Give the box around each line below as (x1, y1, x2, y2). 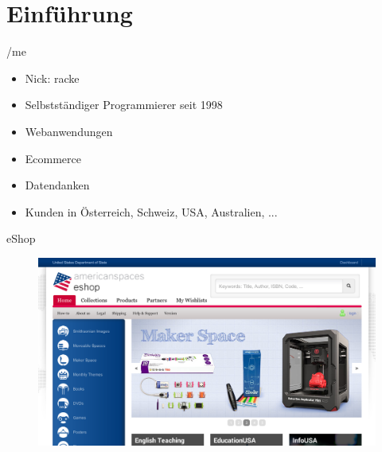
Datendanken (25, 177, 90, 193)
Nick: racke (25, 69, 80, 86)
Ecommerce (25, 150, 82, 166)
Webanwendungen (25, 123, 113, 139)
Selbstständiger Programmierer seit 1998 (25, 96, 223, 113)
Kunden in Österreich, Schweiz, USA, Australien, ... (25, 203, 278, 220)
